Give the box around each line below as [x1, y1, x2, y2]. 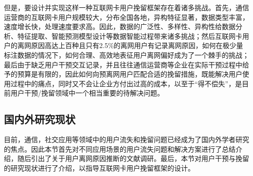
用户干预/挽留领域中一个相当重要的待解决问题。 [10, 88, 164, 98]
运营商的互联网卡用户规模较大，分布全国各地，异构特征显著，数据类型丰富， [4, 12, 249, 22]
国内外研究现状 [4, 112, 75, 127]
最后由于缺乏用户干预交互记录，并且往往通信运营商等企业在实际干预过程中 [4, 59, 242, 69]
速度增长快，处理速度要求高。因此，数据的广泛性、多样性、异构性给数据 [4, 21, 235, 32]
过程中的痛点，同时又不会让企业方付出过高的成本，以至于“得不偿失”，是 [10, 78, 242, 88]
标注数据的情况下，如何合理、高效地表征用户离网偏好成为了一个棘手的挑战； [4, 49, 249, 60]
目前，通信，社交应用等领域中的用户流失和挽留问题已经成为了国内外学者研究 [4, 134, 249, 144]
